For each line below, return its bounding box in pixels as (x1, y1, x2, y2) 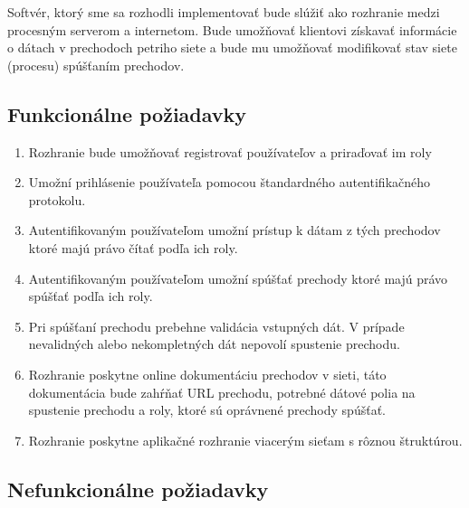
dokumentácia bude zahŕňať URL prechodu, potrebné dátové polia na (28, 382, 416, 401)
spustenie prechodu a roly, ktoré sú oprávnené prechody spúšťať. (28, 400, 386, 419)
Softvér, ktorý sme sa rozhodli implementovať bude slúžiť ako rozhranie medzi (7, 3, 440, 21)
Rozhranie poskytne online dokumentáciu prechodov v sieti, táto (28, 364, 387, 383)
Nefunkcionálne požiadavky (7, 475, 269, 503)
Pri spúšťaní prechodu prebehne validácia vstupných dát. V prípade (28, 316, 405, 335)
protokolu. (28, 190, 86, 209)
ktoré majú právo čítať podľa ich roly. (28, 238, 238, 257)
